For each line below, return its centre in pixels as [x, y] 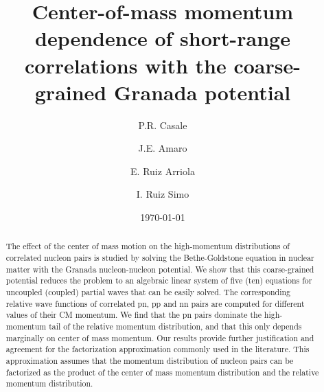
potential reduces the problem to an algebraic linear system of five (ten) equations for [159, 280]
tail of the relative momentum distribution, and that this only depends [175, 326]
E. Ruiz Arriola [163, 171]
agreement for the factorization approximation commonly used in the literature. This [158, 349]
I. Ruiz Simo [163, 194]
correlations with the [126, 65]
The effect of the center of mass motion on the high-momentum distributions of [148, 246]
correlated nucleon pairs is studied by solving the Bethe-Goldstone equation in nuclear [160, 258]
